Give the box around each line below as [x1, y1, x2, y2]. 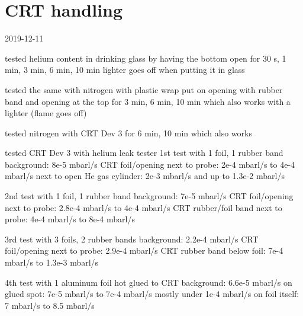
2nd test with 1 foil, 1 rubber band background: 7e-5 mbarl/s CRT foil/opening [5, 190, 294, 202]
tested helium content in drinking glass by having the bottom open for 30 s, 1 [5, 52, 286, 64]
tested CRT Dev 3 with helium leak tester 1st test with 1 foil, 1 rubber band [5, 146, 283, 159]
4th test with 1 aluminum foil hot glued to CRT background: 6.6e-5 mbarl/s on [5, 276, 292, 288]
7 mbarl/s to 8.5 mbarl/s [5, 299, 95, 311]
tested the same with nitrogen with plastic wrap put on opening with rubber [5, 83, 283, 95]
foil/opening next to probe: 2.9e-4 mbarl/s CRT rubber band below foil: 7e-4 [5, 244, 283, 257]
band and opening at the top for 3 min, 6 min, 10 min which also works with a [5, 95, 291, 107]
